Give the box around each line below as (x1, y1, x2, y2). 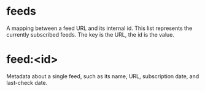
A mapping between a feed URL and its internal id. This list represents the (6, 24, 193, 32)
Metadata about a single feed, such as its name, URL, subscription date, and (6, 72, 199, 80)
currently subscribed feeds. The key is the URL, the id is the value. (6, 31, 175, 38)
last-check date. (6, 79, 48, 86)
